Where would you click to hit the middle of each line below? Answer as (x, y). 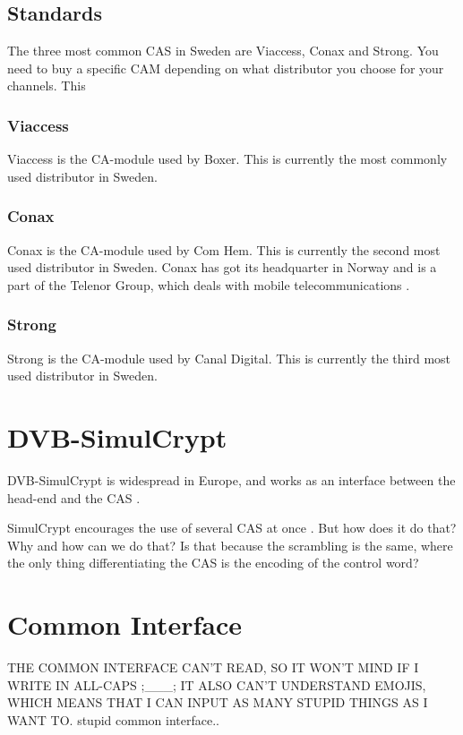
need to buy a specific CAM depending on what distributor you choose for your (226, 68)
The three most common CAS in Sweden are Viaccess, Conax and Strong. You (223, 51)
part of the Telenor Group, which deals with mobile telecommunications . (209, 284)
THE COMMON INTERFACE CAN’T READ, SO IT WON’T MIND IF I (213, 667)
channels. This (47, 85)
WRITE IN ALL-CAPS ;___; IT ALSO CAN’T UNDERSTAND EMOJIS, (217, 684)
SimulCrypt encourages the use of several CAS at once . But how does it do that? (232, 528)
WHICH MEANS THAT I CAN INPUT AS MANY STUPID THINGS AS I (218, 702)
